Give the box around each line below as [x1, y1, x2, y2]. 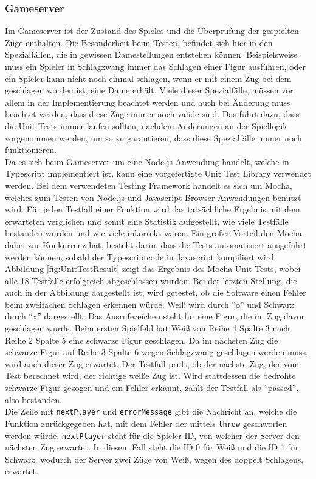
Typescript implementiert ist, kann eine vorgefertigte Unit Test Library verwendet [5, 167, 311, 180]
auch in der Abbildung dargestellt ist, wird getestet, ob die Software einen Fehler [5, 286, 306, 299]
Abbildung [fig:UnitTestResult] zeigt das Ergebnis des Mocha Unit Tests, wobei [5, 262, 301, 275]
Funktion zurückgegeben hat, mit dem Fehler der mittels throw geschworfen [5, 416, 287, 429]
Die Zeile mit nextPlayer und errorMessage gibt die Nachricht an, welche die [5, 405, 297, 418]
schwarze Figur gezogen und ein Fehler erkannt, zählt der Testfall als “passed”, [5, 381, 299, 394]
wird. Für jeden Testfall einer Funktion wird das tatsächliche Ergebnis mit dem [5, 203, 300, 216]
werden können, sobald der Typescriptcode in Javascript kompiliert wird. [5, 250, 276, 263]
